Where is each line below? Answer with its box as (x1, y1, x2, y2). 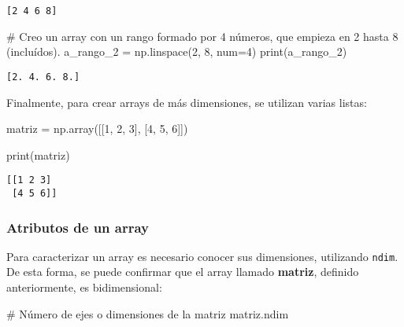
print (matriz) (6, 146, 70, 163)
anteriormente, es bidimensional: (6, 279, 162, 296)
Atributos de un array (6, 217, 150, 237)
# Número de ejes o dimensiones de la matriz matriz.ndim (6, 305, 289, 321)
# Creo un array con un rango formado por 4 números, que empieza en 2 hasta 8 (6, 28, 398, 44)
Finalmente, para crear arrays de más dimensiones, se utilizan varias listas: (6, 94, 367, 110)
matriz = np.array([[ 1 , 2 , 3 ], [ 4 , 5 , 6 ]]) (6, 120, 188, 137)
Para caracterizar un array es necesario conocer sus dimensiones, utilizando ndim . (6, 248, 398, 264)
